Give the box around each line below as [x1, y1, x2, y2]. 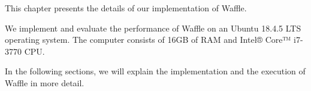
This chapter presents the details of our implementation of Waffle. [5, 2, 247, 14]
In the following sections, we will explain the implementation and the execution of [5, 65, 306, 77]
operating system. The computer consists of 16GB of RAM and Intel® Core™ [5, 33, 291, 46]
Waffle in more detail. [5, 76, 84, 89]
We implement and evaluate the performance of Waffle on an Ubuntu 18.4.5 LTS [5, 21, 301, 34]
